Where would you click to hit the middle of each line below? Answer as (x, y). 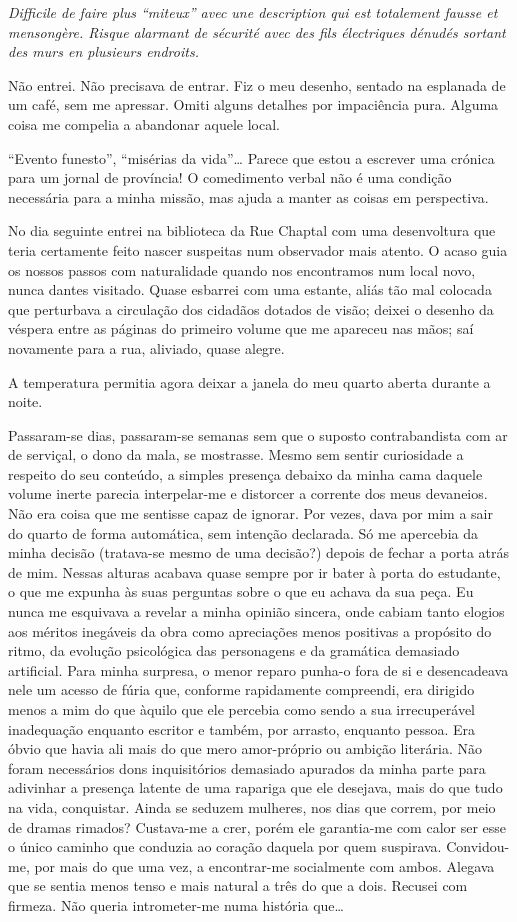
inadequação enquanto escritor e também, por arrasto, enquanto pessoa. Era (242, 728)
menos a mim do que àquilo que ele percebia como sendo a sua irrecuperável (241, 709)
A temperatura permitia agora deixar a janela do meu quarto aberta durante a (249, 381)
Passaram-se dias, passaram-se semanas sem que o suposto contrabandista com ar (258, 434)
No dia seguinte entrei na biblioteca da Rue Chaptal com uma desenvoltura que (252, 230)
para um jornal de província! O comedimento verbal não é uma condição (230, 177)
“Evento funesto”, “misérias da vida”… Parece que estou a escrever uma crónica (251, 157)
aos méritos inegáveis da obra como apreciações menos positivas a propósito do (250, 630)
